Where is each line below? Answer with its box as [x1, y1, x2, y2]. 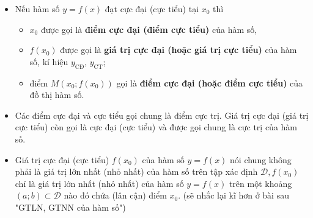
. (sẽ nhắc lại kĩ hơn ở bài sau [178, 189, 289, 202]
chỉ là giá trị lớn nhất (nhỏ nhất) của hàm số [15, 177, 184, 189]
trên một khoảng [229, 177, 292, 189]
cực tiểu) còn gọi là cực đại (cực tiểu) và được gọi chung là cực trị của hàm [15, 121, 298, 133]
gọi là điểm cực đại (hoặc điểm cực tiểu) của [116, 76, 303, 89]
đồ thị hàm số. [29, 88, 84, 101]
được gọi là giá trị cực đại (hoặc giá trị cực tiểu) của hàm [60, 43, 297, 56]
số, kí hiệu [29, 55, 68, 68]
